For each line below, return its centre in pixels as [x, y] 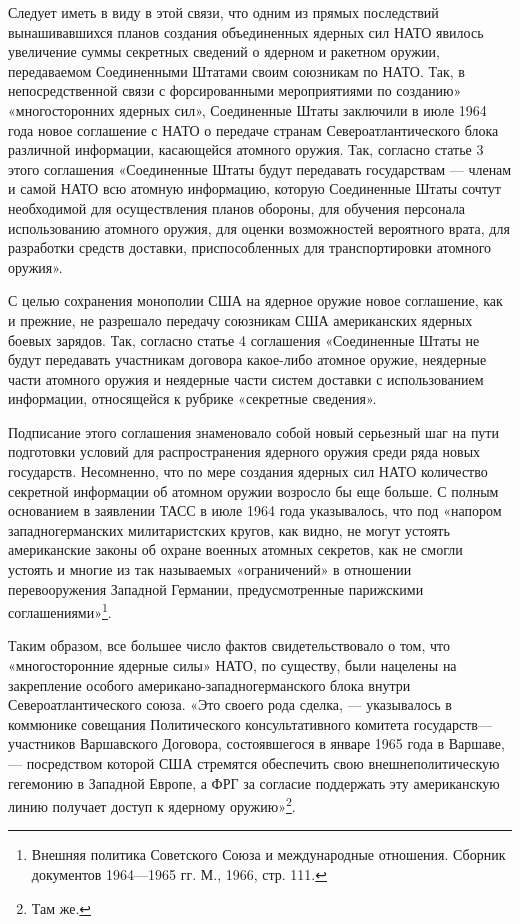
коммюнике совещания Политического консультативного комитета [209, 723]
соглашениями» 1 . [60, 610]
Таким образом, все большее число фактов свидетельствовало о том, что [229, 645]
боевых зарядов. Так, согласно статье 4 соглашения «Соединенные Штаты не [244, 339]
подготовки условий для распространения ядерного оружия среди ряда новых [244, 451]
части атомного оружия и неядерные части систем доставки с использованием [246, 378]
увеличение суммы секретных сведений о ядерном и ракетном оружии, [224, 51]
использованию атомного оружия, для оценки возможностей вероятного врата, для [259, 227]
